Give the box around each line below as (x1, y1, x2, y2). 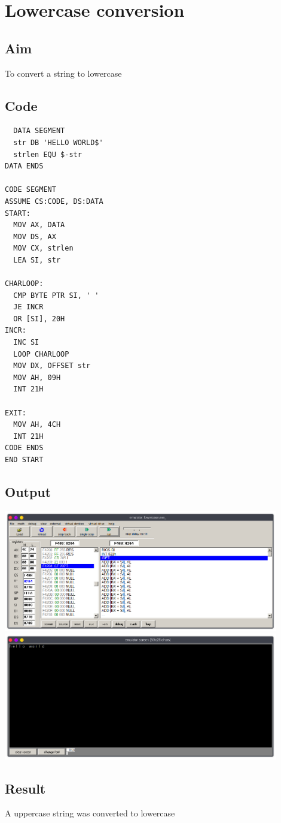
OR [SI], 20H (13, 314, 65, 323)
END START (5, 456, 44, 464)
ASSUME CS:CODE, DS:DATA (5, 197, 103, 206)
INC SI (13, 338, 39, 347)
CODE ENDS (5, 444, 44, 453)
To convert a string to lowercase (5, 67, 122, 79)
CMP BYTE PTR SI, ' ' (13, 291, 99, 300)
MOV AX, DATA (13, 221, 65, 230)
